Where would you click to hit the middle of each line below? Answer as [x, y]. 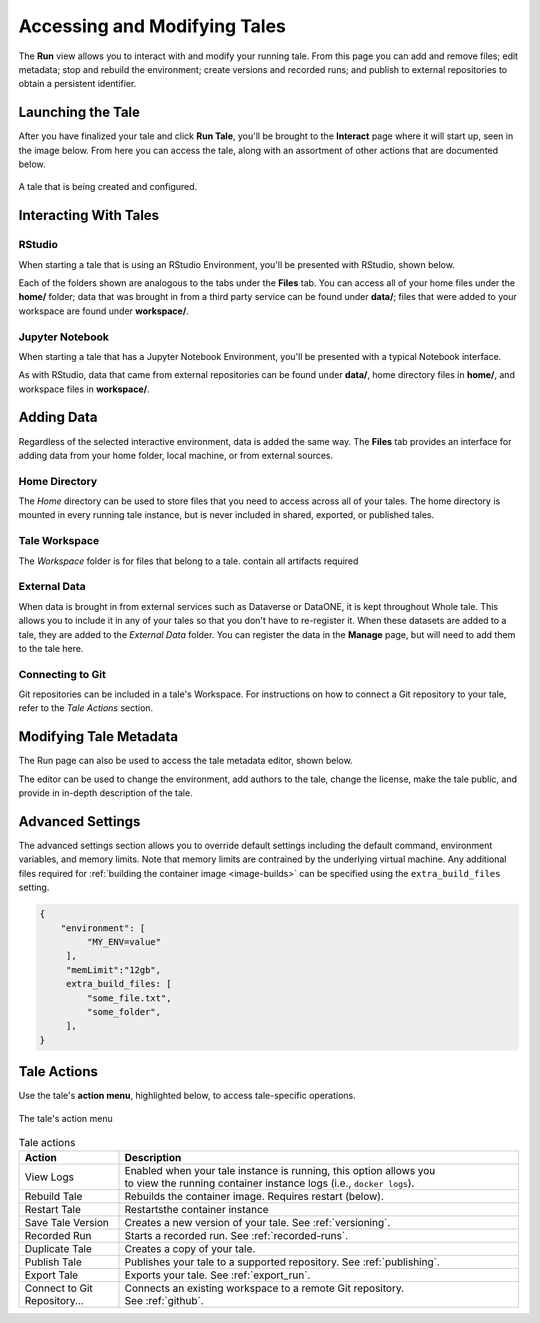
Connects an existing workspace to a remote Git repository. [264, 1288]
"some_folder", [124, 1011]
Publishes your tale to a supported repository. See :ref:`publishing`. [282, 1262]
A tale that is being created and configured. [108, 187]
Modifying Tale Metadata [98, 736]
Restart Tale [53, 1210]
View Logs [49, 1177]
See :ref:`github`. [164, 1301]
